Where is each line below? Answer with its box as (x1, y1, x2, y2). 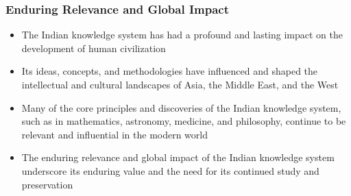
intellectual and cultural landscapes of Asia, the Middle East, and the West (21, 77, 339, 91)
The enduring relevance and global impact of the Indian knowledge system (21, 150, 335, 164)
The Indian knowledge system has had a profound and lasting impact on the (21, 27, 343, 42)
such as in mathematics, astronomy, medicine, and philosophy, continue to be (21, 114, 346, 128)
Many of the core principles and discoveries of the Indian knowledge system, (21, 100, 341, 114)
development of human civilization (21, 40, 166, 55)
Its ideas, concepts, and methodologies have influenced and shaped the (21, 64, 318, 78)
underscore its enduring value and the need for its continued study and (21, 163, 319, 177)
